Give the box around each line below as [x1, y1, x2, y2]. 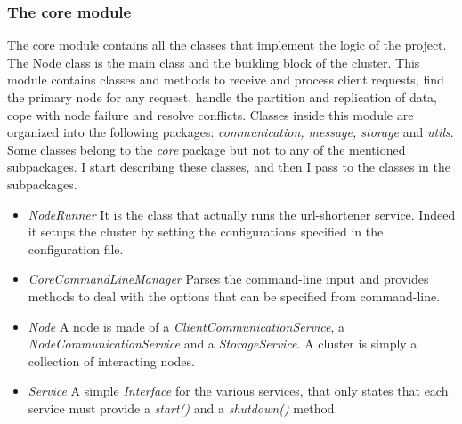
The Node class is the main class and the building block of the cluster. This [7, 52, 420, 71]
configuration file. [28, 239, 124, 258]
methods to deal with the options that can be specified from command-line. [28, 286, 441, 305]
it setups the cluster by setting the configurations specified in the [28, 222, 384, 241]
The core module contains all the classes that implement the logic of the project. [7, 36, 447, 54]
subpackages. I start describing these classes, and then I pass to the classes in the [7, 157, 450, 176]
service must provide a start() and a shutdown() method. [28, 398, 338, 417]
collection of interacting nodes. [28, 351, 195, 370]
